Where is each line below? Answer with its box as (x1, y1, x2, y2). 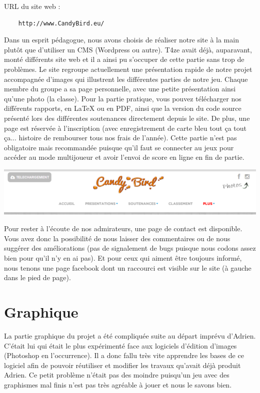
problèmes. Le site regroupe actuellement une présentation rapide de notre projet (4, 63, 252, 74)
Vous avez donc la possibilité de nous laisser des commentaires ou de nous (4, 233, 230, 243)
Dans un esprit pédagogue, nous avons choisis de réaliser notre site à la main (4, 34, 239, 45)
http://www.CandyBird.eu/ (18, 19, 104, 27)
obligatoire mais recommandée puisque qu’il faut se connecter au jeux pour (4, 142, 234, 152)
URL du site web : (4, 1, 60, 11)
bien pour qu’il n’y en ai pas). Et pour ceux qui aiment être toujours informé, (4, 253, 242, 263)
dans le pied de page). (4, 272, 71, 283)
